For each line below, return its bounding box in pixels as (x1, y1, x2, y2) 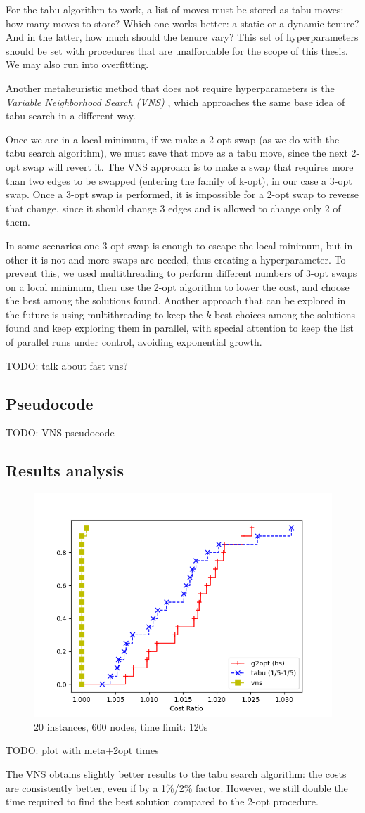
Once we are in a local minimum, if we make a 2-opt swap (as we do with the (6, 131, 340, 146)
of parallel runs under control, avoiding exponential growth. (6, 334, 262, 349)
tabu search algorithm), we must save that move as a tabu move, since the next (6, 145, 348, 160)
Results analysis (6, 460, 124, 481)
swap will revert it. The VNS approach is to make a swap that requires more (23, 159, 354, 174)
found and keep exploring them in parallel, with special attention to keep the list (6, 320, 354, 335)
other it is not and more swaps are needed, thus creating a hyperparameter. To (6, 252, 346, 266)
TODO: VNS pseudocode (6, 425, 115, 440)
